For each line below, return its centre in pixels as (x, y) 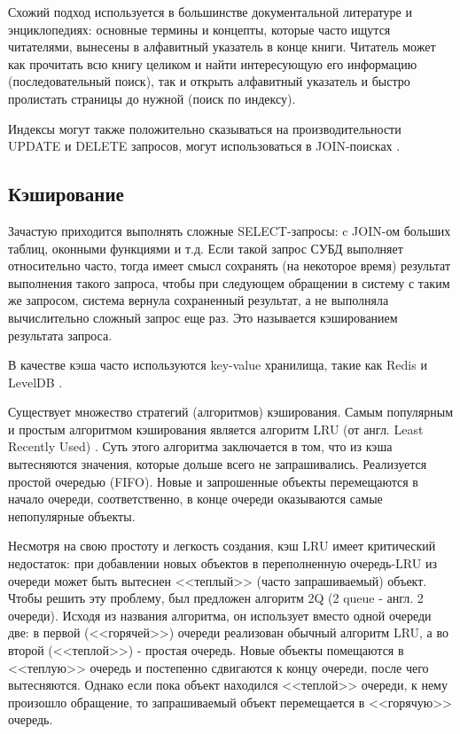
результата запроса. (60, 335)
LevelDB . (35, 382)
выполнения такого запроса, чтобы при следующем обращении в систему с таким (229, 282)
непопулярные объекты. (72, 515)
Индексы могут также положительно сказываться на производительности (205, 128)
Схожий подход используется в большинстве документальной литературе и (210, 12)
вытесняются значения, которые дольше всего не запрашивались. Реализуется (218, 464)
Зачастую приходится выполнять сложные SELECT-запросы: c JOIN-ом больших (230, 230)
